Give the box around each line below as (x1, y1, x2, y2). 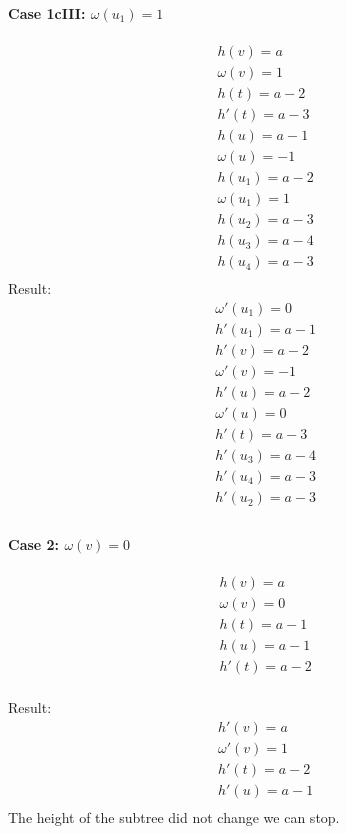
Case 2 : (8, 533, 60, 554)
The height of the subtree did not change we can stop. (8, 806, 340, 827)
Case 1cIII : (8, 2, 86, 23)
